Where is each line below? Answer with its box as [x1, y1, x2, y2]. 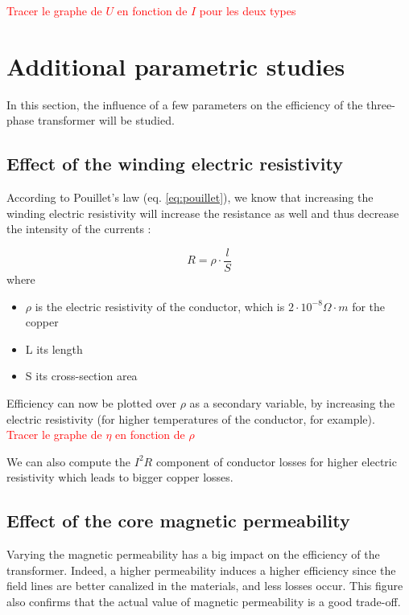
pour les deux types [199, 2, 296, 18]
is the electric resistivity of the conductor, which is [35, 297, 285, 314]
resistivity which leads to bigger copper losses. [6, 469, 233, 486]
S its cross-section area [25, 367, 138, 384]
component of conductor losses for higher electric [155, 453, 397, 469]
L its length [25, 340, 83, 357]
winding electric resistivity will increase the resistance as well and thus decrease [6, 204, 399, 221]
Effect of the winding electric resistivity [6, 151, 343, 176]
